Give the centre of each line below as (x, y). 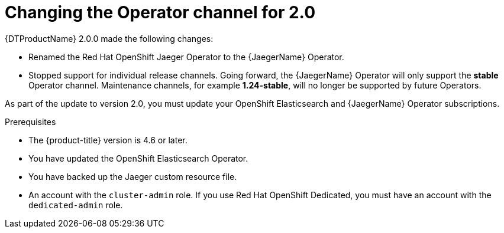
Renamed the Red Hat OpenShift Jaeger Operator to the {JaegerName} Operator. (186, 57)
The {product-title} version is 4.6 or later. (108, 140)
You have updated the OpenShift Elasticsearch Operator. (138, 158)
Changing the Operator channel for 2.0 (160, 12)
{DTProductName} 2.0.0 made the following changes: (109, 38)
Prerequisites (30, 122)
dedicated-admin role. (76, 205)
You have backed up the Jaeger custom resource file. (133, 176)
